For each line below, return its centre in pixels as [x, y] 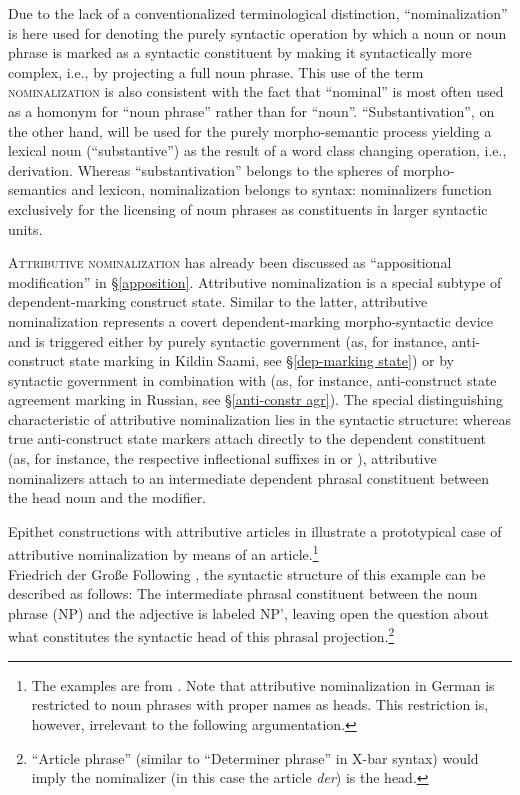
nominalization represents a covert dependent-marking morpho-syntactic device [250, 320]
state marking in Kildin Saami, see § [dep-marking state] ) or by [261, 360]
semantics [37, 189]
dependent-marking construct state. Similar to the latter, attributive [218, 301]
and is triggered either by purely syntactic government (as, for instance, [228, 340]
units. [25, 228]
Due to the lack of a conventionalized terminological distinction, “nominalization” [258, 13]
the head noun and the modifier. [107, 497]
